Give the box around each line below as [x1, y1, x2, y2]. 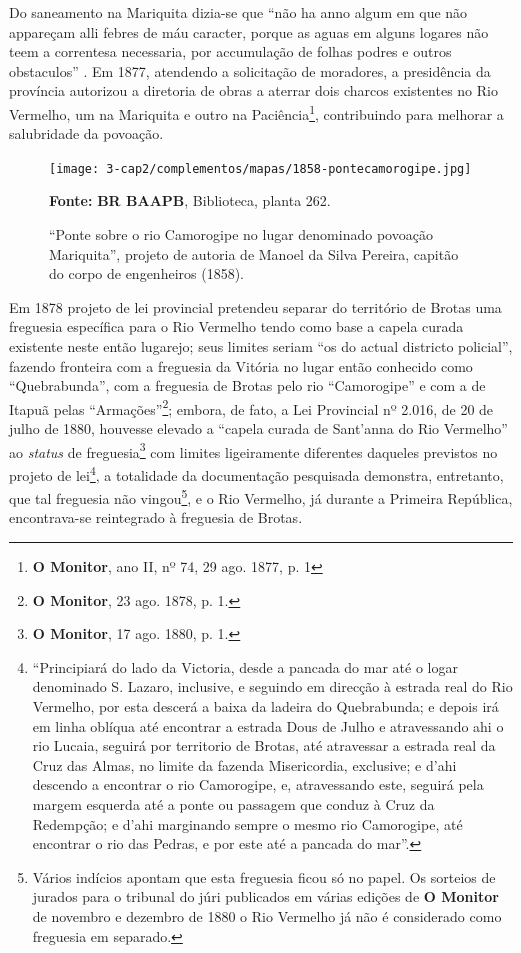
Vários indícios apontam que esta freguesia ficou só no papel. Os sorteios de [32, 866, 496, 887]
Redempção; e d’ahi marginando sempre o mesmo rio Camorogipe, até [32, 813, 463, 834]
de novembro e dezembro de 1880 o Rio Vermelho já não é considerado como [32, 905, 502, 926]
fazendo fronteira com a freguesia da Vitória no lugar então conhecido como [9, 355, 473, 376]
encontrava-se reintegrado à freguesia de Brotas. [9, 507, 303, 528]
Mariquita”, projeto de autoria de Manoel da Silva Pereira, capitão [49, 243, 459, 264]
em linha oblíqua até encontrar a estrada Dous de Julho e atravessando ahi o [32, 715, 504, 736]
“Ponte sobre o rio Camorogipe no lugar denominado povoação [49, 224, 433, 245]
